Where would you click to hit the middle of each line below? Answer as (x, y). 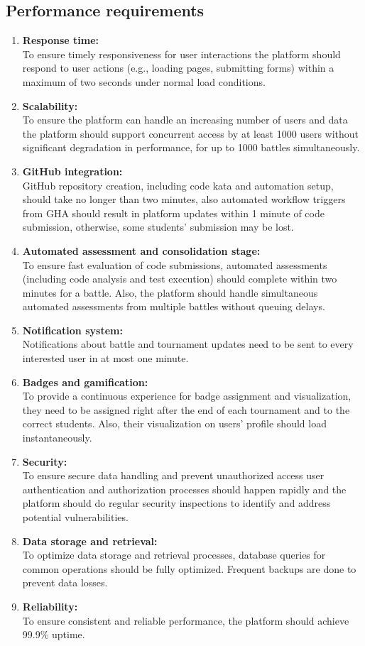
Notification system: (72, 330)
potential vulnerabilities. (75, 517)
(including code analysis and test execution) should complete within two (180, 279)
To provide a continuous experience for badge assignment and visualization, (187, 396)
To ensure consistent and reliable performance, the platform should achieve (186, 620)
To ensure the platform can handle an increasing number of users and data (185, 120)
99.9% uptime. (54, 634)
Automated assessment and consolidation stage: (141, 250)
